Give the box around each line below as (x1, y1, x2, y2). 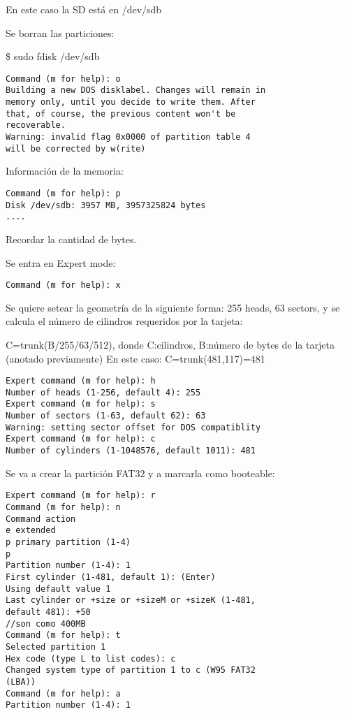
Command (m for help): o (6, 73, 121, 84)
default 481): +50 (6, 606, 91, 617)
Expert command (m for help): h (6, 376, 156, 386)
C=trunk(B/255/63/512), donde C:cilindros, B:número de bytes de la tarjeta (6, 337, 335, 351)
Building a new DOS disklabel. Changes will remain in (6, 85, 266, 96)
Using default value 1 (6, 583, 111, 594)
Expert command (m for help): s (6, 399, 156, 409)
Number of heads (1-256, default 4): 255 (6, 387, 201, 398)
